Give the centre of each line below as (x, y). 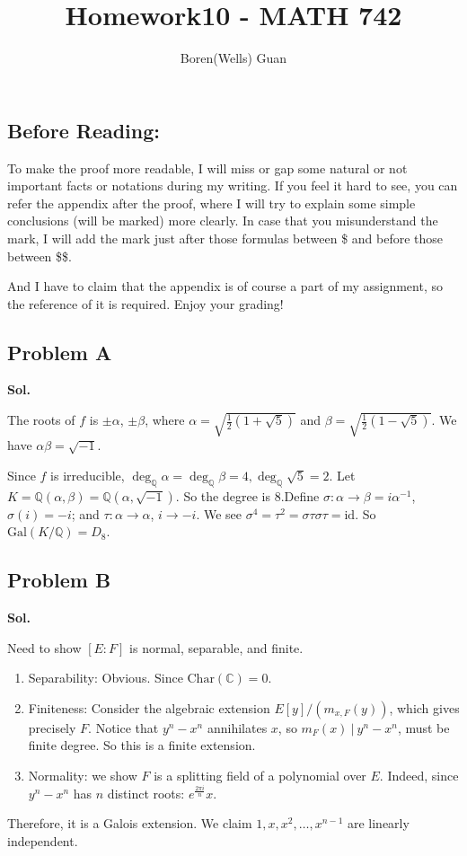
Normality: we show (83, 776)
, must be (423, 727)
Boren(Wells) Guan (233, 58)
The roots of (41, 420)
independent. (43, 840)
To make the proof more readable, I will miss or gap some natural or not (207, 168)
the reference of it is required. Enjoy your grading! (145, 303)
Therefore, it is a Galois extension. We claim (130, 823)
